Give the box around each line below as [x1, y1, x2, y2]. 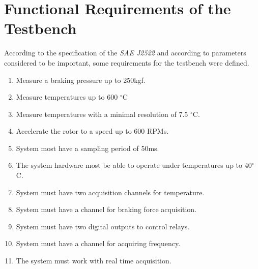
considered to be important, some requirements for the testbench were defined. [4, 57, 249, 68]
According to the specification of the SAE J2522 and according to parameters [4, 47, 246, 58]
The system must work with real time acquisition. [16, 255, 171, 266]
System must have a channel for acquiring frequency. [16, 238, 181, 249]
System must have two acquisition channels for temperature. [16, 187, 205, 197]
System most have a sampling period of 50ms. [16, 142, 159, 153]
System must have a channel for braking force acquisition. [16, 204, 197, 215]
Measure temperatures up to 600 [16, 92, 118, 102]
